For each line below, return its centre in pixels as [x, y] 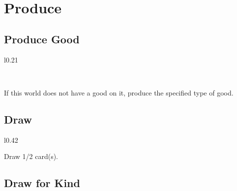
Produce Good [42, 39]
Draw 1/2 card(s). [31, 156]
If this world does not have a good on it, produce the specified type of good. [119, 92]
